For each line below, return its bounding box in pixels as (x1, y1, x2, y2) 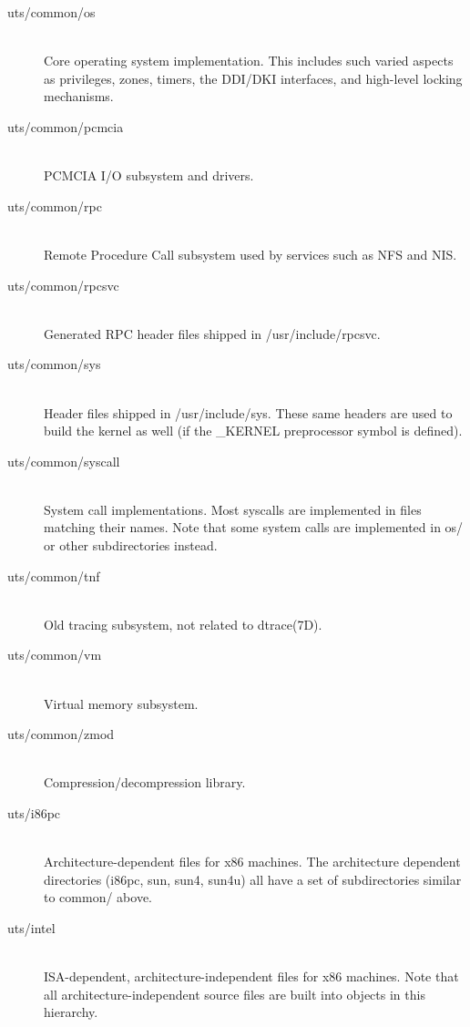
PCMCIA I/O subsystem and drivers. (44, 166, 254, 185)
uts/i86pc (7, 804, 61, 822)
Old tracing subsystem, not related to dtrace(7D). (44, 614, 322, 633)
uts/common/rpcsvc (7, 275, 119, 294)
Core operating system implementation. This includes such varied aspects (44, 51, 454, 70)
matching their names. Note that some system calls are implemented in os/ (44, 518, 464, 537)
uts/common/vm (7, 645, 102, 664)
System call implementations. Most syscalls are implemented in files (44, 499, 422, 519)
